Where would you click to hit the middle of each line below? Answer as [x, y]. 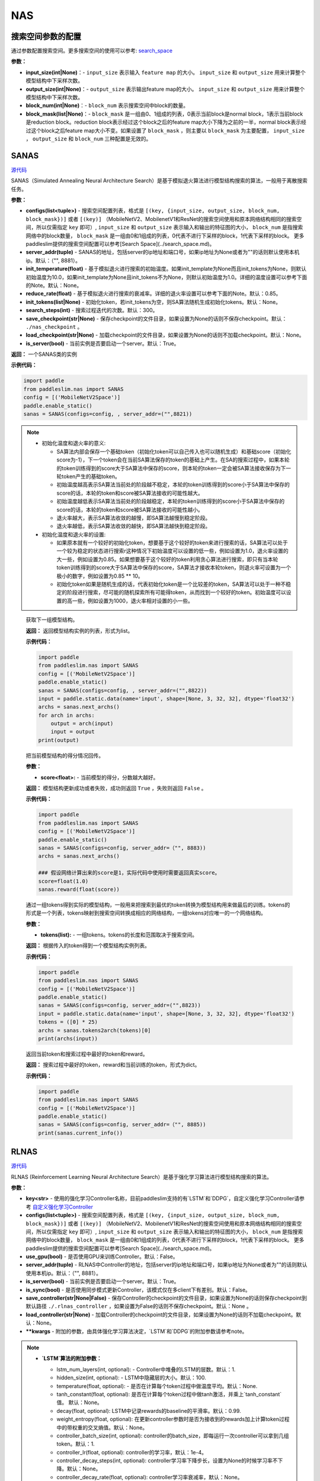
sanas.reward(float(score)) [79, 889]
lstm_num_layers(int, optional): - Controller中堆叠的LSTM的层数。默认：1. [146, 1369]
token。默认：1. [76, 1444]
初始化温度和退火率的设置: [74, 534]
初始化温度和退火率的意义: [74, 443]
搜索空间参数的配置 [46, 36]
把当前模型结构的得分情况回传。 [65, 755]
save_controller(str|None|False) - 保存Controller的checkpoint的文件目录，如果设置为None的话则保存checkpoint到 [167, 1298]
